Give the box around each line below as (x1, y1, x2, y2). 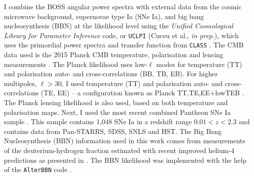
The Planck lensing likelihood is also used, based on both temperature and (4, 97, 228, 108)
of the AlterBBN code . (4, 164, 72, 175)
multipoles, (4, 78, 37, 88)
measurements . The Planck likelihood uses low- (4, 59, 147, 69)
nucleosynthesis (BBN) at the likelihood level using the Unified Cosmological (4, 21, 233, 31)
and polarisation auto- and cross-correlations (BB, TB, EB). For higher (4, 68, 218, 79)
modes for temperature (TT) (156, 59, 242, 69)
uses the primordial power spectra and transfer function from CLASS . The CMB (4, 40, 244, 50)
